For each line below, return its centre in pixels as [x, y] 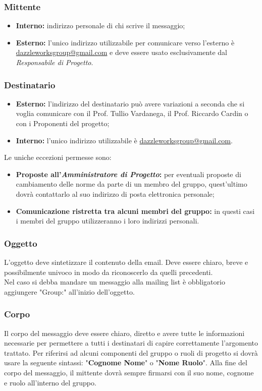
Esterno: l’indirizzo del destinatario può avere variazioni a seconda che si [130, 103]
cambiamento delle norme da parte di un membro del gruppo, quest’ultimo [132, 184]
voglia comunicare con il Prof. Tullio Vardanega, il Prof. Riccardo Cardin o [132, 113]
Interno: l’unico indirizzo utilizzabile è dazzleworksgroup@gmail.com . [124, 140]
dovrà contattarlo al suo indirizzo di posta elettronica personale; [115, 193]
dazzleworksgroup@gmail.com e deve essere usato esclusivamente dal [121, 52]
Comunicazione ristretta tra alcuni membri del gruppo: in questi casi [135, 211]
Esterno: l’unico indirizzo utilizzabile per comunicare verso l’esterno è [125, 42]
